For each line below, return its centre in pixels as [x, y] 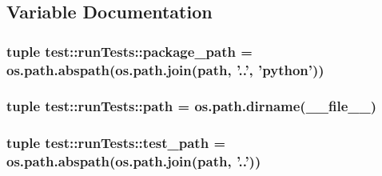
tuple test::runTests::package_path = [129, 51]
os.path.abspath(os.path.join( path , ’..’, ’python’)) [165, 69]
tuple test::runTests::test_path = [116, 143]
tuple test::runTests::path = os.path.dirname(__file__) [192, 106]
